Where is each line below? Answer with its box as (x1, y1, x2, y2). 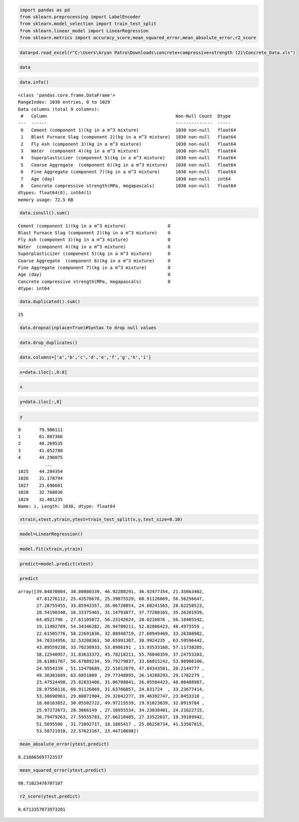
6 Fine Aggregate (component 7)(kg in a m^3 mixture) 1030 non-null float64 (20, 169, 236, 175)
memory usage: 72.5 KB (18, 197, 74, 203)
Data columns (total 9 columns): (18, 106, 100, 112)
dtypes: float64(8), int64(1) (18, 190, 92, 196)
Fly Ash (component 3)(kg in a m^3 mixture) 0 (18, 237, 170, 242)
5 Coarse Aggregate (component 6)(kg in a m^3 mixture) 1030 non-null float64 (20, 162, 236, 168)
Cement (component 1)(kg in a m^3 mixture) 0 (18, 223, 170, 229)
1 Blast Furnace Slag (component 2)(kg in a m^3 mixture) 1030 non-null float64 (20, 134, 236, 140)
